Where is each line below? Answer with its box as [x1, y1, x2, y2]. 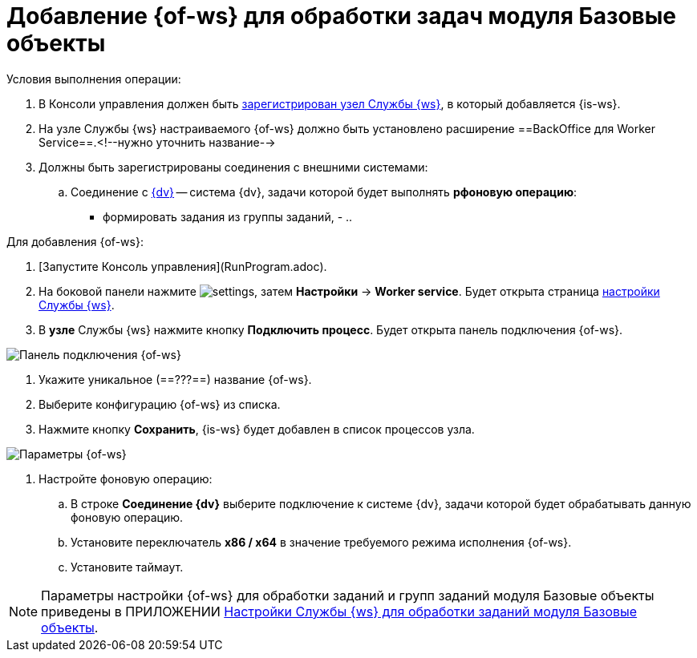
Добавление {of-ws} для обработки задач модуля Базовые [6, 2, 677, 30]
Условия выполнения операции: [6, 71, 181, 86]
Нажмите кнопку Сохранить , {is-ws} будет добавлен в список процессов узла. [38, 422, 475, 436]
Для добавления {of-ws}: [6, 234, 144, 248]
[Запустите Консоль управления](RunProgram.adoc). [38, 259, 327, 273]
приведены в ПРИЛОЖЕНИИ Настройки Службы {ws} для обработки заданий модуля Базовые [41, 603, 638, 620]
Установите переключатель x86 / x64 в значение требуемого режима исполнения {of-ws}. [71, 535, 572, 549]
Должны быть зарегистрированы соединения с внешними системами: [38, 159, 428, 174]
